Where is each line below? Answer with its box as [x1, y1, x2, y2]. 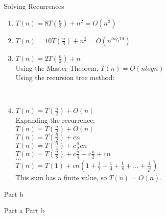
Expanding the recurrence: [15, 115, 95, 125]
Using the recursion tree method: [15, 72, 115, 82]
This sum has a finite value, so [15, 172, 107, 182]
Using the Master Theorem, [15, 62, 98, 73]
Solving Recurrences [4, 1, 64, 11]
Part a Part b [4, 205, 45, 216]
